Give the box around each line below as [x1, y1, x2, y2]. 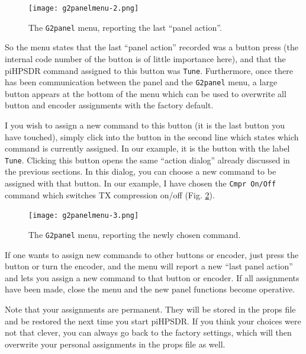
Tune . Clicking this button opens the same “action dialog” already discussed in [5, 153, 290, 166]
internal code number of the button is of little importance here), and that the [5, 52, 286, 65]
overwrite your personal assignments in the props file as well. [5, 337, 226, 350]
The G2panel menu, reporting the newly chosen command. [28, 228, 241, 240]
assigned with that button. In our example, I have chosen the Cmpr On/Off [5, 177, 276, 189]
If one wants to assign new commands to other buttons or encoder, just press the [5, 248, 299, 260]
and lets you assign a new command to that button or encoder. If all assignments [5, 271, 299, 284]
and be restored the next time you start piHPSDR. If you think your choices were [5, 314, 301, 327]
